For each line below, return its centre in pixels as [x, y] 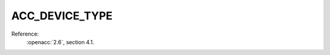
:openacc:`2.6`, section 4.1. [61, 42]
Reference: [25, 34]
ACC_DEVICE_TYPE [62, 16]
